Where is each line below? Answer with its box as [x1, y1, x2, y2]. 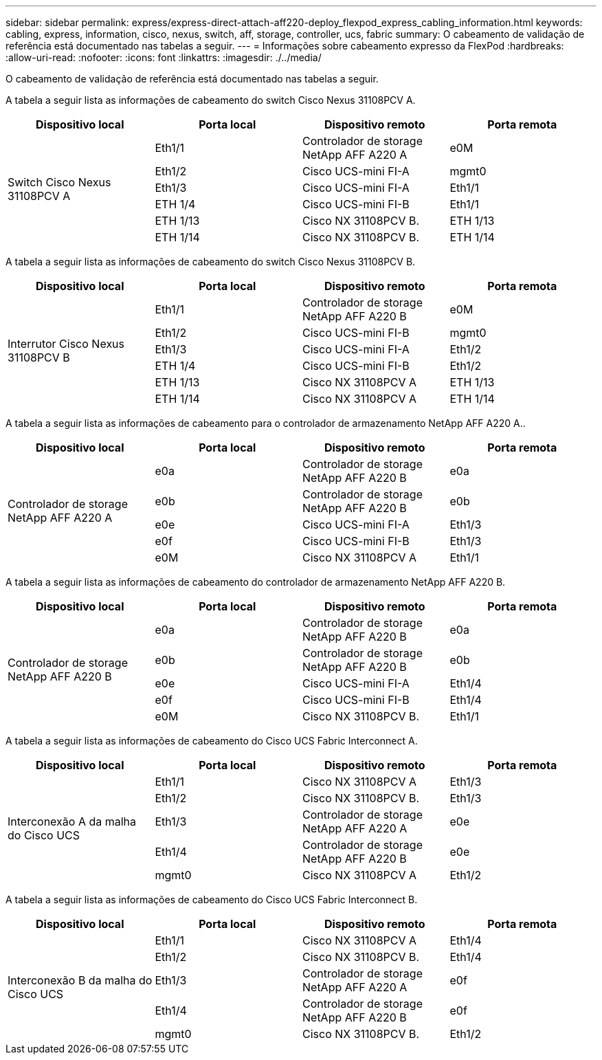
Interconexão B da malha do [8, 973, 153, 987]
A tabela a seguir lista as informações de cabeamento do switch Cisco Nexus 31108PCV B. [5, 256, 416, 267]
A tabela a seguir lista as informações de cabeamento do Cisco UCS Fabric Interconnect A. [5, 735, 418, 747]
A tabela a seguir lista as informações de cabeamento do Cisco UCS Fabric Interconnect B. [5, 894, 418, 905]
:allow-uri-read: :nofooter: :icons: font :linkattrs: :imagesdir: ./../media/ [5, 52, 322, 63]
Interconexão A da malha [8, 815, 137, 828]
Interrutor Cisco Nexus [8, 337, 125, 351]
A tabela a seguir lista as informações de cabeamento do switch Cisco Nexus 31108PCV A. [5, 94, 416, 106]
